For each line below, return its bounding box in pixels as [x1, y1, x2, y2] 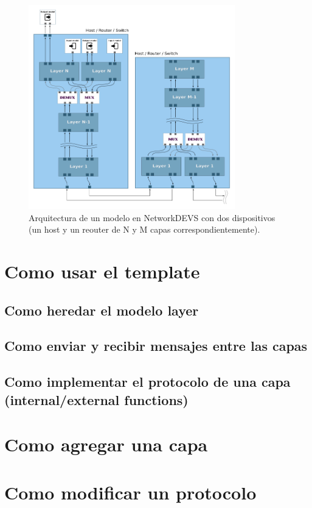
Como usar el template [4, 259, 200, 284]
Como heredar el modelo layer [4, 300, 199, 319]
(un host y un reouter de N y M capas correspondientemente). [29, 223, 260, 236]
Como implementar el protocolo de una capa [4, 372, 291, 391]
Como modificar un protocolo [4, 479, 257, 504]
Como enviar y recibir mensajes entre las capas [4, 336, 308, 355]
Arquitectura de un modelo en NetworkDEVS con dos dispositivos [29, 211, 276, 224]
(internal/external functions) [4, 390, 189, 409]
